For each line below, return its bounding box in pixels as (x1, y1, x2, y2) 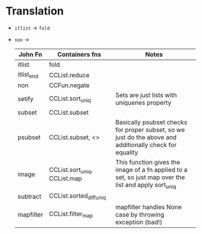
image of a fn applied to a (115, 166, 188, 174)
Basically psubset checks (115, 118, 188, 127)
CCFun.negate (48, 81, 90, 90)
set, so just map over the (115, 173, 185, 182)
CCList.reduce (48, 71, 90, 79)
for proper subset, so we (115, 125, 185, 134)
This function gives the (115, 158, 180, 166)
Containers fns (57, 50, 101, 58)
